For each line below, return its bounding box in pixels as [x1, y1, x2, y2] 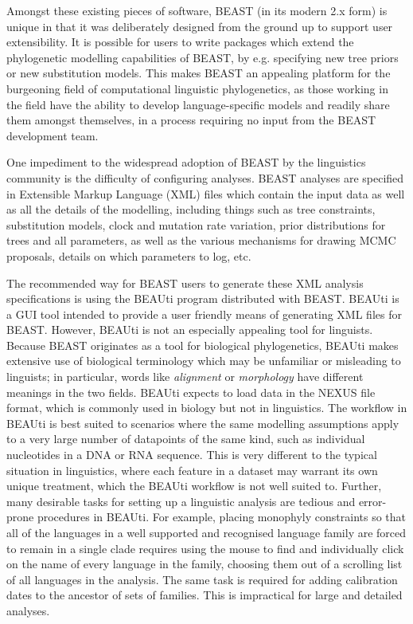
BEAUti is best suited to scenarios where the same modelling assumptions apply [6, 414, 399, 431]
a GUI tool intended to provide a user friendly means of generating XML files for [6, 305, 402, 322]
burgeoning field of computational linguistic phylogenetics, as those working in [6, 80, 388, 96]
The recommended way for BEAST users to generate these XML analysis [6, 274, 364, 291]
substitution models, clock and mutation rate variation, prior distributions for [6, 216, 386, 233]
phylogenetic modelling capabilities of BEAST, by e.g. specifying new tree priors [6, 49, 399, 65]
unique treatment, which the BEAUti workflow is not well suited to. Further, [6, 477, 382, 494]
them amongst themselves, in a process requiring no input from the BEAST [6, 112, 376, 128]
